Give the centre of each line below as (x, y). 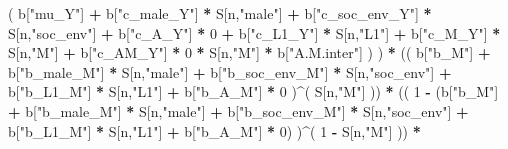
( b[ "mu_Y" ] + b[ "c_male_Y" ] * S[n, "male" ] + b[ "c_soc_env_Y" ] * (220, 13)
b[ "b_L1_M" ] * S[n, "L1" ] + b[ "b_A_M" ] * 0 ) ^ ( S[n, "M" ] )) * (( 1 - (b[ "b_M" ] (253, 91)
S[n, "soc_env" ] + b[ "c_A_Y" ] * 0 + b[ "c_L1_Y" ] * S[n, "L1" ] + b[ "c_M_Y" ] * (254, 32)
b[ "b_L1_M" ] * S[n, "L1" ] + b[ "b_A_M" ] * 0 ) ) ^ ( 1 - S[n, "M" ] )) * (214, 130)
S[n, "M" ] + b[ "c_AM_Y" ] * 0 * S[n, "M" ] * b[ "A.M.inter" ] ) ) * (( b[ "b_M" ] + (249, 52)
